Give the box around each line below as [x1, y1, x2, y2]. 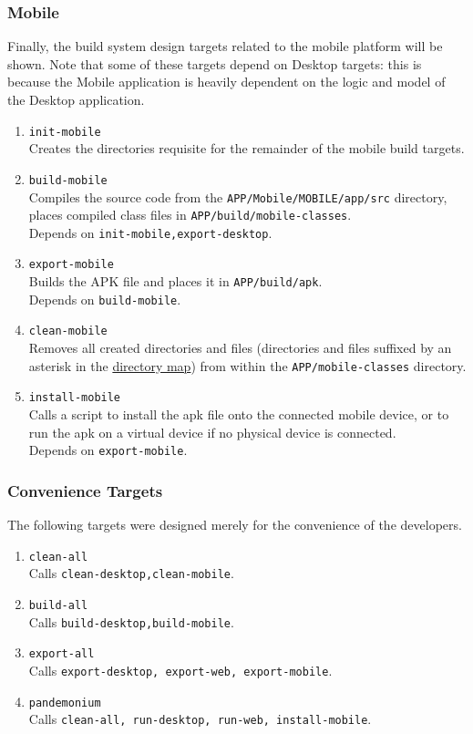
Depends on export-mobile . [28, 440, 188, 460]
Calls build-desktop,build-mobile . [28, 612, 234, 631]
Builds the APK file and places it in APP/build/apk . [28, 272, 323, 291]
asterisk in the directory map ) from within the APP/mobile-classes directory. [28, 356, 467, 375]
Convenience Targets [7, 479, 163, 501]
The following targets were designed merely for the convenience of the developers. [7, 515, 462, 534]
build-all [28, 598, 88, 612]
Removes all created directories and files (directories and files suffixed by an [28, 338, 452, 357]
